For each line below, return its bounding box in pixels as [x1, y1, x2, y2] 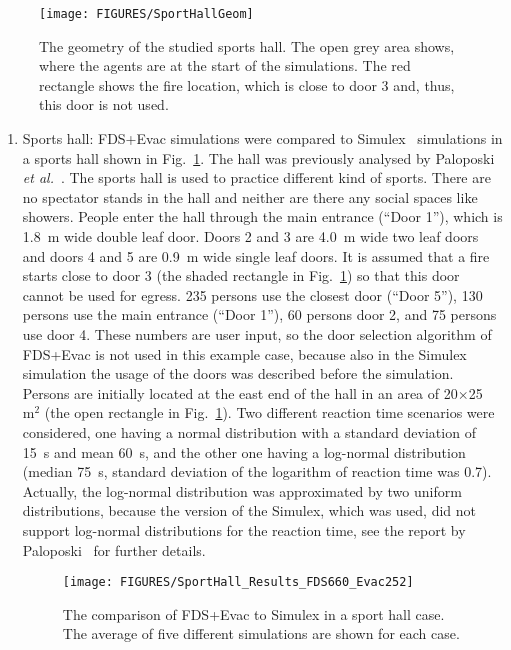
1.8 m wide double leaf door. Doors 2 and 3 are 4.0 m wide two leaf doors [22, 226, 479, 246]
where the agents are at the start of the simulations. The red [39, 55, 411, 76]
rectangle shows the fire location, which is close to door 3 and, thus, [39, 74, 455, 95]
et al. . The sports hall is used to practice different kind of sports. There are [22, 167, 491, 188]
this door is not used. [39, 94, 169, 115]
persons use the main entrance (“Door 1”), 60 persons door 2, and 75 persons [22, 304, 497, 325]
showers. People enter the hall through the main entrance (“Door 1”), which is [22, 206, 503, 227]
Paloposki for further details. [22, 539, 206, 560]
